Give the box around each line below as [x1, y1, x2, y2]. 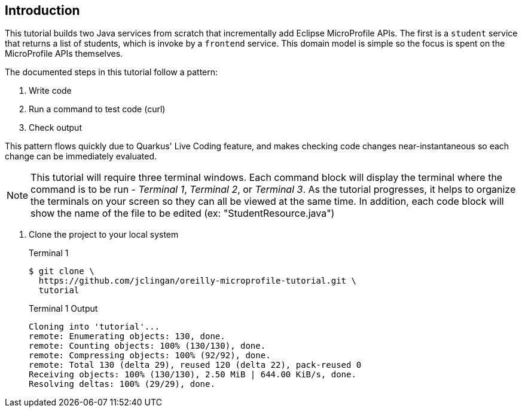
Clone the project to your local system [29, 229, 179, 240]
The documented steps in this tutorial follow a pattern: [5, 67, 218, 78]
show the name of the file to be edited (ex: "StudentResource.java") [30, 207, 335, 220]
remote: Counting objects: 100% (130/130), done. [29, 341, 266, 351]
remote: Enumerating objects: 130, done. [29, 331, 225, 342]
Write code [29, 85, 72, 96]
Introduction [5, 3, 80, 18]
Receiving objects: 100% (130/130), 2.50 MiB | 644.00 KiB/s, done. [29, 370, 356, 380]
